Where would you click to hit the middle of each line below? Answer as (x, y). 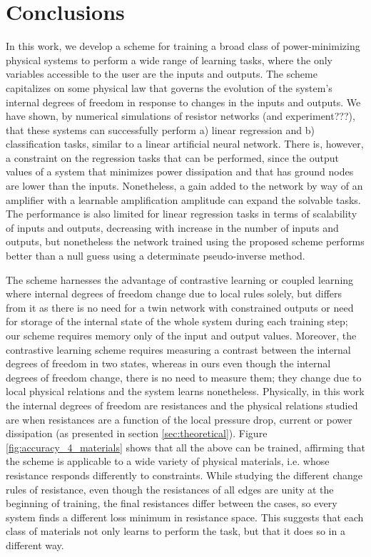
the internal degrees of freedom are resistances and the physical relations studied (182, 405)
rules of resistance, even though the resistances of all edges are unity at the (170, 489)
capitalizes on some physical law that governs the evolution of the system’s (169, 87)
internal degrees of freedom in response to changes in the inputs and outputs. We (183, 102)
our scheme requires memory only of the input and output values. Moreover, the (181, 335)
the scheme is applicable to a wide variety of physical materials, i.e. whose (168, 461)
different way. (35, 545)
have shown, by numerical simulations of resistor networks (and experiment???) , (181, 116)
